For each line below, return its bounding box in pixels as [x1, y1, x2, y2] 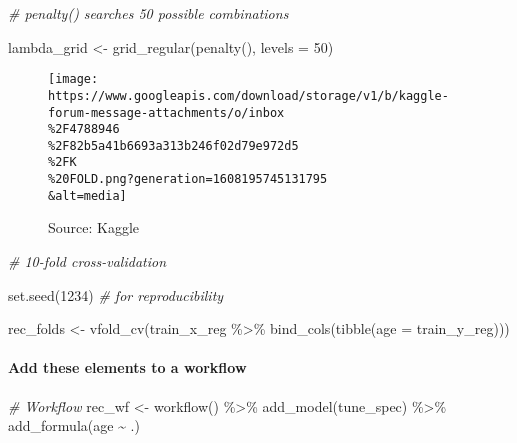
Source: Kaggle [48, 217, 140, 238]
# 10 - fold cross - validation [8, 251, 167, 272]
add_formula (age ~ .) [8, 415, 140, 436]
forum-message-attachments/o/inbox [48, 105, 285, 120]
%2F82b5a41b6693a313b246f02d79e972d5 [48, 138, 299, 153]
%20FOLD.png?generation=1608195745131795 [48, 172, 328, 187]
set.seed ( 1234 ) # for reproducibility [8, 284, 224, 305]
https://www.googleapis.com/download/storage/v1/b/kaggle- [48, 88, 449, 103]
